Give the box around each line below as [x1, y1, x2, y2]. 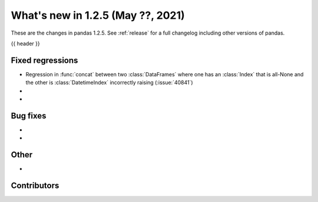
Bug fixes [11, 110, 47, 120]
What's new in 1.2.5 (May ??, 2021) [11, 9, 185, 22]
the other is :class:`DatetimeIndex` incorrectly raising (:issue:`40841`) [25, 79, 194, 86]
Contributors [11, 181, 59, 191]
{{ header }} [11, 40, 41, 47]
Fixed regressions [11, 55, 78, 65]
